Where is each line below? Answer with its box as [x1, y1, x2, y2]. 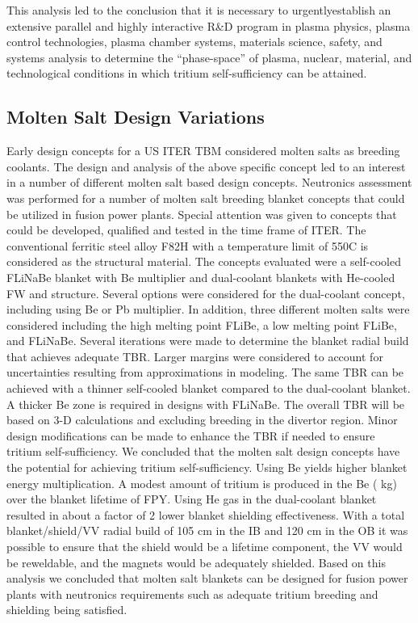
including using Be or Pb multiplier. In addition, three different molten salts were [6, 301, 410, 318]
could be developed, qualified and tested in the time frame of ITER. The [6, 221, 366, 238]
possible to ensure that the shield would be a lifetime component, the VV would [6, 538, 403, 555]
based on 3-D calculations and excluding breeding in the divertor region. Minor [6, 411, 398, 428]
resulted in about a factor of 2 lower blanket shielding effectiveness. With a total [6, 506, 405, 523]
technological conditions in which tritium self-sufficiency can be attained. [6, 65, 367, 82]
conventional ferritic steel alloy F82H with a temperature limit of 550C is [6, 237, 369, 254]
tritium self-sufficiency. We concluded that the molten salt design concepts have [6, 443, 400, 460]
